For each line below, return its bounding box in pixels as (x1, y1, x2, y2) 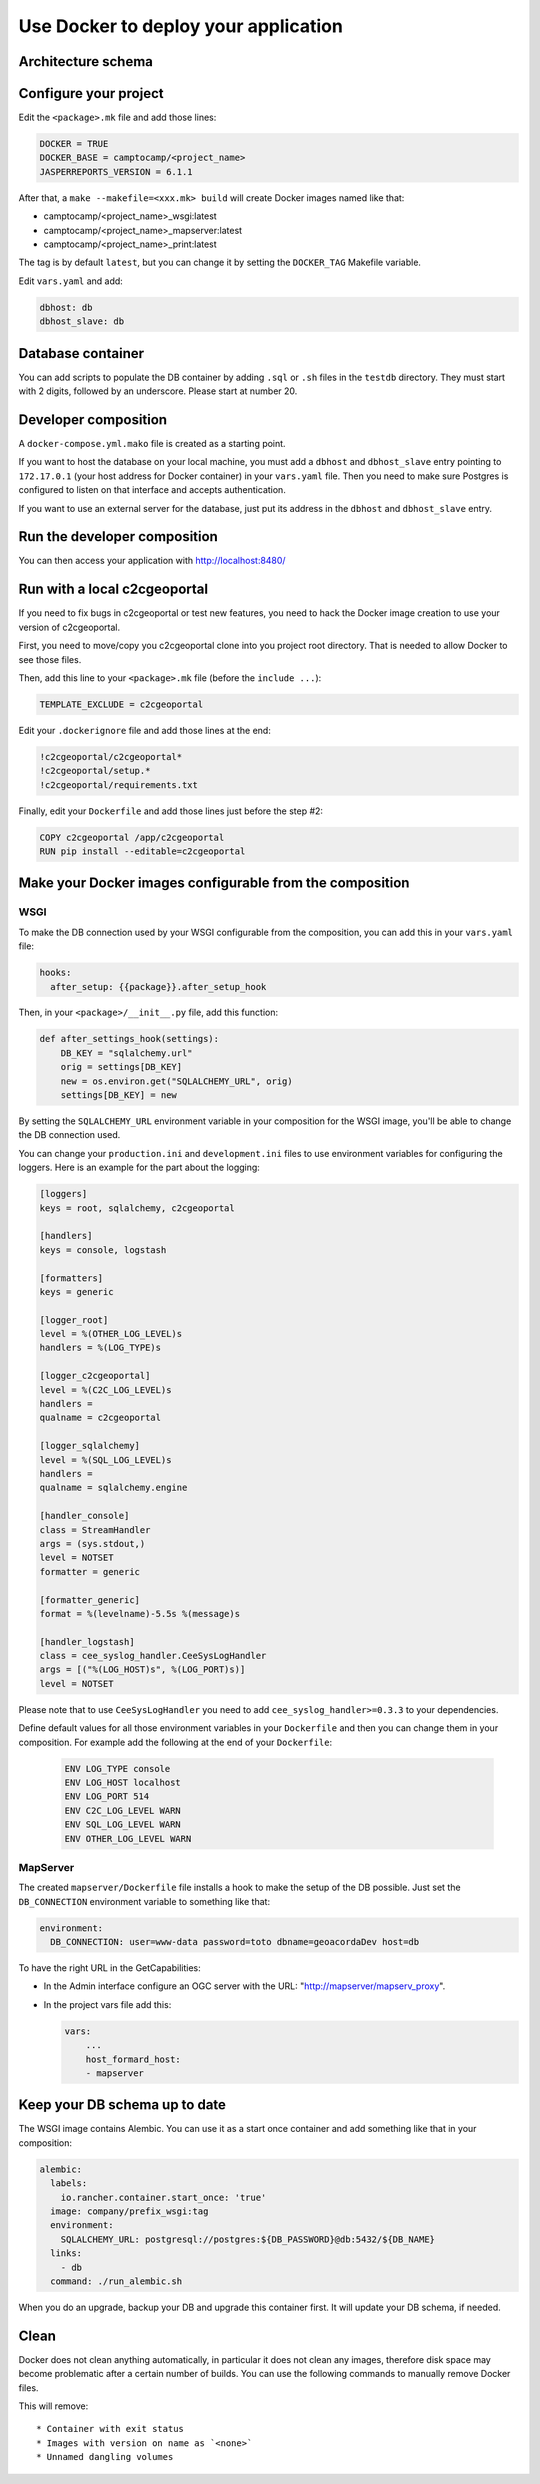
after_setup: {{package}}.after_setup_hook (50, 981, 267, 992)
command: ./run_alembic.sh (50, 2275, 183, 2287)
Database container (18, 345, 145, 362)
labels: (50, 2178, 88, 2189)
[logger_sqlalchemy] (39, 1440, 140, 1452)
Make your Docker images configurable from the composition (18, 875, 410, 892)
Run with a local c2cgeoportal (18, 581, 209, 598)
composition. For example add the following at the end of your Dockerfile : (18, 1736, 333, 1748)
